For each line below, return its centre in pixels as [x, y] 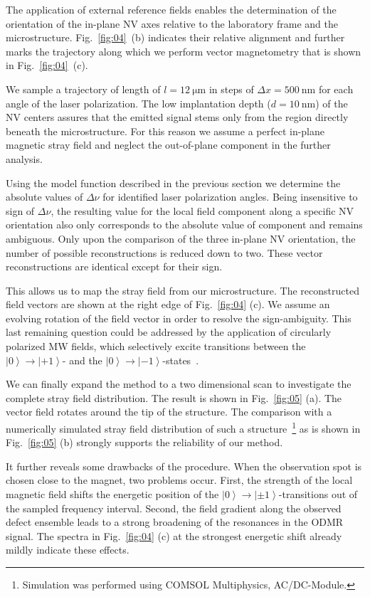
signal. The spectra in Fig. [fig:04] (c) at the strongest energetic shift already [174, 535]
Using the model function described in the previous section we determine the [173, 183]
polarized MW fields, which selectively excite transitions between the [156, 346]
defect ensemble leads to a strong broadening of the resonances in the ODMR [175, 522]
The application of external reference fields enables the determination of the [171, 9]
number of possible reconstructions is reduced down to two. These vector [164, 252]
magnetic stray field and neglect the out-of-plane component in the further [168, 145]
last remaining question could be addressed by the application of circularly [169, 332]
